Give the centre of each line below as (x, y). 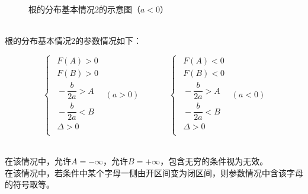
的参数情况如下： (108, 41)
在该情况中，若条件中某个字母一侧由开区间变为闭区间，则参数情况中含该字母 (154, 172)
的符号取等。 (30, 184)
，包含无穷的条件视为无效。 (214, 161)
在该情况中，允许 (38, 161)
